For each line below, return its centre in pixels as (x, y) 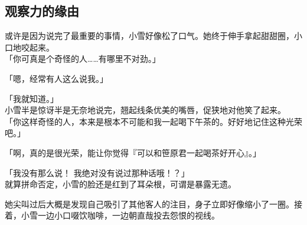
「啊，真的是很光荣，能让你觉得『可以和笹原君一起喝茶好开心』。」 (133, 152)
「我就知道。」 (32, 98)
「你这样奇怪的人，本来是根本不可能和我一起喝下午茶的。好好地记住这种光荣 (153, 121)
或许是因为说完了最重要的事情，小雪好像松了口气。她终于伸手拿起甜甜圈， (149, 36)
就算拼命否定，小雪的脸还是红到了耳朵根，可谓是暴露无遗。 (120, 184)
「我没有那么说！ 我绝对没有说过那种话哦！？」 (97, 172)
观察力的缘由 (42, 11)
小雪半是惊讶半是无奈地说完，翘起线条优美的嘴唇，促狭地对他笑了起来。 (145, 110)
